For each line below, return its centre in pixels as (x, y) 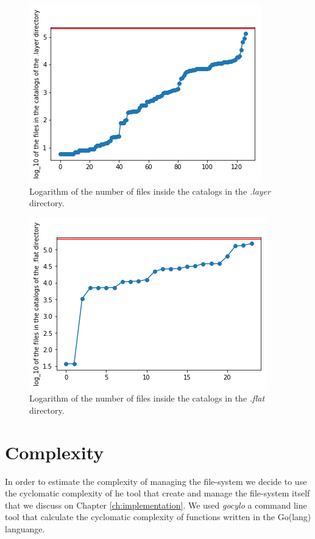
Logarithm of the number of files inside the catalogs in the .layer (150, 191)
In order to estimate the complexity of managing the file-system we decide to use (156, 481)
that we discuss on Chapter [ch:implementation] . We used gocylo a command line (156, 505)
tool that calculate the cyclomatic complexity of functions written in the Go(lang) (158, 517)
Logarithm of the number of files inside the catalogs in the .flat (147, 398)
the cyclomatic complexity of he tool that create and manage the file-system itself (157, 493)
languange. (25, 529)
